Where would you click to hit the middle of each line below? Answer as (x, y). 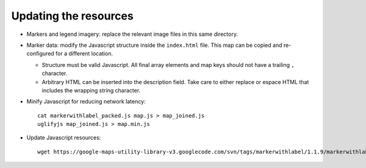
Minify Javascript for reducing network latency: (86, 102)
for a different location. (84, 54)
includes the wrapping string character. (91, 90)
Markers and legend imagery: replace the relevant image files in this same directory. (132, 34)
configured (40, 54)
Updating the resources (72, 16)
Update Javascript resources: (64, 138)
